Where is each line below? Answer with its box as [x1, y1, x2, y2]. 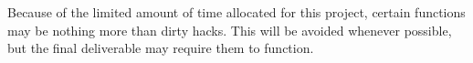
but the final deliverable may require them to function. [7, 38, 314, 58]
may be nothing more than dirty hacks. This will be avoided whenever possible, [7, 20, 452, 39]
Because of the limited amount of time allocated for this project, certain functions [7, 3, 466, 21]
